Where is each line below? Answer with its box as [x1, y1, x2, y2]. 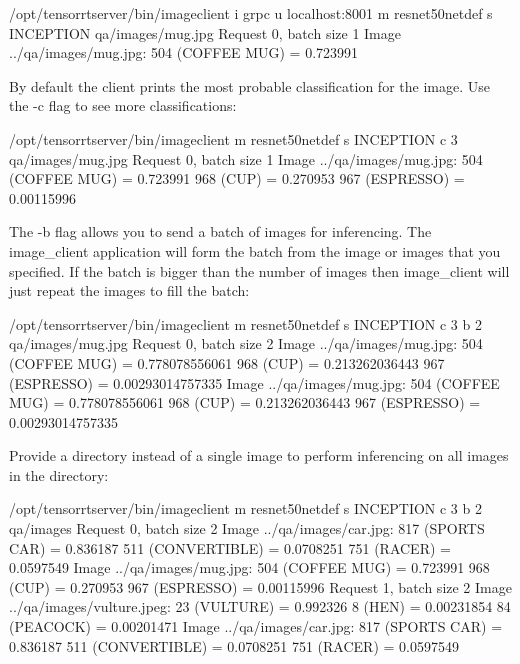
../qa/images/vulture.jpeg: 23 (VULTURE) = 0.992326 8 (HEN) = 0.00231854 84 [9, 596, 511, 617]
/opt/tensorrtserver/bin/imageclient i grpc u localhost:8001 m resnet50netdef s [9, 3, 493, 23]
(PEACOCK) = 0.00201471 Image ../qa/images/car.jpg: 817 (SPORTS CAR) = [9, 616, 503, 637]
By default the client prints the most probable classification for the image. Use [9, 75, 490, 96]
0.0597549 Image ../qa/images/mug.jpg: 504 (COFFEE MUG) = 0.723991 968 [9, 557, 490, 578]
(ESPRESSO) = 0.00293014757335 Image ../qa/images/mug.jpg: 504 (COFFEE [9, 372, 500, 393]
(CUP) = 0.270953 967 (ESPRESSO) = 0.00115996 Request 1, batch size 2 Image [9, 576, 512, 597]
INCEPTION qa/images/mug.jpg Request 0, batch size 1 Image [9, 22, 401, 43]
